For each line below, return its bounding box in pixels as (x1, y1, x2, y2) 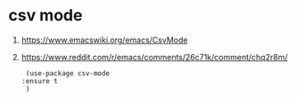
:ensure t (21, 76, 59, 85)
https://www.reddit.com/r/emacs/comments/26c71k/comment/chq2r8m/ (21, 51, 288, 62)
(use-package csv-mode (25, 68, 111, 78)
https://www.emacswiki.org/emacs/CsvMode (21, 35, 188, 45)
